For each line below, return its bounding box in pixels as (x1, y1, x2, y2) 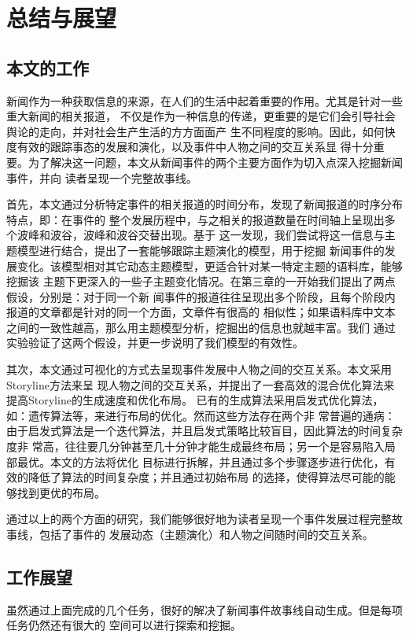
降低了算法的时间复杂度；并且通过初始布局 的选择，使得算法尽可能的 (28, 469, 385, 485)
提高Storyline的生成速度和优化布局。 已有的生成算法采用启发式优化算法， (6, 392, 384, 408)
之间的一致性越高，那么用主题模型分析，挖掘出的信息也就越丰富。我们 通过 (6, 319, 396, 335)
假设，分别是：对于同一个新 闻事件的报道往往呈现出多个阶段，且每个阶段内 (6, 288, 396, 304)
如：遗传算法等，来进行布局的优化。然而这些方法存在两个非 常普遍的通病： (6, 407, 396, 423)
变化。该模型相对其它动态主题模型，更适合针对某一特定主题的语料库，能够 (17, 257, 403, 274)
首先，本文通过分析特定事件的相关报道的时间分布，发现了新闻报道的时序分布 (6, 196, 403, 212)
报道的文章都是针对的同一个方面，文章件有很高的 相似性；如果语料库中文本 (6, 304, 396, 320)
